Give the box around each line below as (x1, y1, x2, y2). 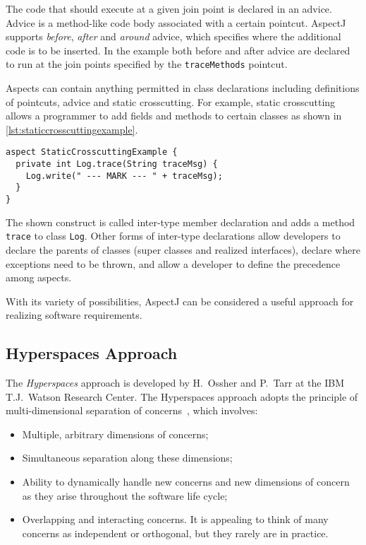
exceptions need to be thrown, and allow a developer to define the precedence (6, 256, 341, 271)
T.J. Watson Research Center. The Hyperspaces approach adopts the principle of (6, 389, 358, 404)
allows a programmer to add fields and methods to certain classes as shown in (6, 108, 342, 123)
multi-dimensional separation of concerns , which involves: (6, 403, 258, 418)
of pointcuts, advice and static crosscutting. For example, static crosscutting (6, 94, 336, 109)
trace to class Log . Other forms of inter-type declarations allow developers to (6, 228, 341, 243)
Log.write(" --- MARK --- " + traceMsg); (25, 170, 223, 181)
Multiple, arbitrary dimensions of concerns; (22, 426, 209, 441)
